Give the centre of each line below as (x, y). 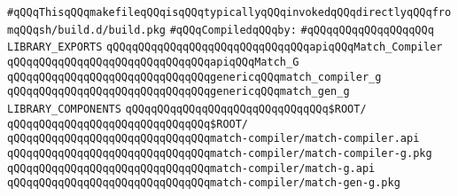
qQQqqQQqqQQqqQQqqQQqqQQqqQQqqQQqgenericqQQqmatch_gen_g (179, 92)
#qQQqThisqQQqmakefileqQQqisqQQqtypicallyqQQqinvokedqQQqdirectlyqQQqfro (229, 12)
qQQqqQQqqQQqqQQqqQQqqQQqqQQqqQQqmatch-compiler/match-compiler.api (213, 139)
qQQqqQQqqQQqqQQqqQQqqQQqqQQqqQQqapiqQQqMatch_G (153, 62)
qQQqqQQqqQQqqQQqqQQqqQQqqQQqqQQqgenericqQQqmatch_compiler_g (194, 77)
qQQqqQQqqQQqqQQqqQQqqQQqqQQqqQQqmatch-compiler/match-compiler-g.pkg (220, 153)
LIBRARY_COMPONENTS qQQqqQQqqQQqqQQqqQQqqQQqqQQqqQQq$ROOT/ (187, 109)
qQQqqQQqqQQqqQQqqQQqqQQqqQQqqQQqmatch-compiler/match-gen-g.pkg (204, 183)
